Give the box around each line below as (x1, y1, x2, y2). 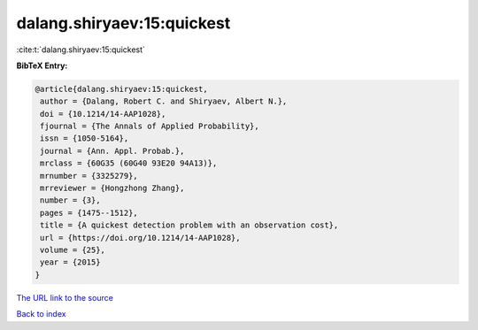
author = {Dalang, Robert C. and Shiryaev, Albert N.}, (40, 96, 288, 106)
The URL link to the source (16, 292, 114, 303)
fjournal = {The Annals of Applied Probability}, (40, 121, 260, 132)
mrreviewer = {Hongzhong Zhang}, (40, 183, 185, 194)
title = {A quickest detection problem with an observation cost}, (40, 220, 339, 230)
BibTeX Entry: (16, 60, 68, 71)
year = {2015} (40, 257, 101, 267)
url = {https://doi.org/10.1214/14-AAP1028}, (40, 233, 241, 242)
